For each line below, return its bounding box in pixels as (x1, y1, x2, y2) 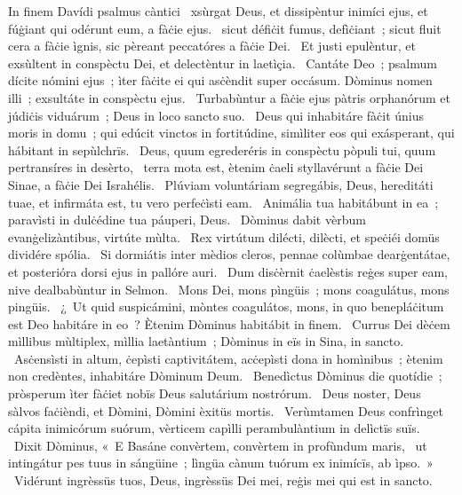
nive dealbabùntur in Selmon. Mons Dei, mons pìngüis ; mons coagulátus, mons (8, 279, 450, 298)
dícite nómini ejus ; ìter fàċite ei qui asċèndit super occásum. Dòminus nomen (8, 71, 433, 90)
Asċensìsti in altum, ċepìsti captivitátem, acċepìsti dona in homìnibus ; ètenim (13, 349, 443, 367)
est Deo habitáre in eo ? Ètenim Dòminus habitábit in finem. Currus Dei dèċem (8, 314, 450, 333)
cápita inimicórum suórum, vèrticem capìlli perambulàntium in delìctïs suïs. (8, 419, 420, 437)
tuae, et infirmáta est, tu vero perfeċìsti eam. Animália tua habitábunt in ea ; (8, 192, 439, 211)
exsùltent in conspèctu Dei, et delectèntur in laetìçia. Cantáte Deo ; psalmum (8, 53, 437, 72)
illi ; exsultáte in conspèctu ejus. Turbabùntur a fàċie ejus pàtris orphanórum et (8, 88, 451, 106)
